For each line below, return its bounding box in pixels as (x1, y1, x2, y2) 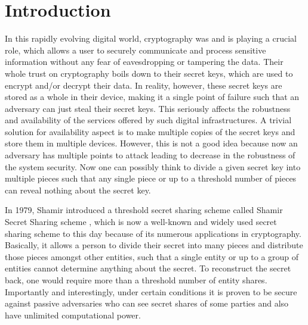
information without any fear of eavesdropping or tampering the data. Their (5, 55, 284, 68)
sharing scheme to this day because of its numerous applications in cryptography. (5, 227, 301, 239)
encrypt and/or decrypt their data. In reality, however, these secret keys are (5, 79, 282, 91)
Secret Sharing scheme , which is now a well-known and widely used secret (5, 215, 277, 228)
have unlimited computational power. (5, 308, 141, 321)
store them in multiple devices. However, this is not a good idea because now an (5, 137, 298, 149)
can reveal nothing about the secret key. (5, 183, 151, 196)
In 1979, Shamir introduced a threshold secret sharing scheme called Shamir (5, 204, 283, 216)
